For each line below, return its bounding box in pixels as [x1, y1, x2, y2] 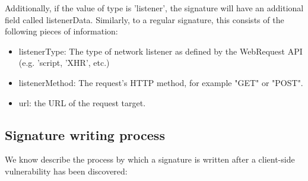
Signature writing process [5, 125, 165, 144]
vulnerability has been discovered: [5, 164, 128, 177]
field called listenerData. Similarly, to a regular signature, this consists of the [5, 13, 284, 26]
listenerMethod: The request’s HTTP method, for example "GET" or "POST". [18, 76, 303, 88]
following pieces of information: [5, 25, 118, 37]
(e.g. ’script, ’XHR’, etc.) [18, 56, 110, 69]
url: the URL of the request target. [18, 96, 146, 109]
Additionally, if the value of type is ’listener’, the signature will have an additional [5, 2, 304, 14]
